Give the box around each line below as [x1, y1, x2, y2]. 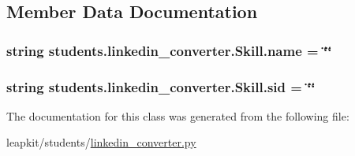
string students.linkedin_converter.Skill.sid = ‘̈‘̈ [6, 76, 316, 96]
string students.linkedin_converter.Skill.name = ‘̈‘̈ [6, 40, 332, 60]
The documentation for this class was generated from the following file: [6, 107, 349, 124]
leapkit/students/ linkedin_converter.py [6, 134, 196, 150]
